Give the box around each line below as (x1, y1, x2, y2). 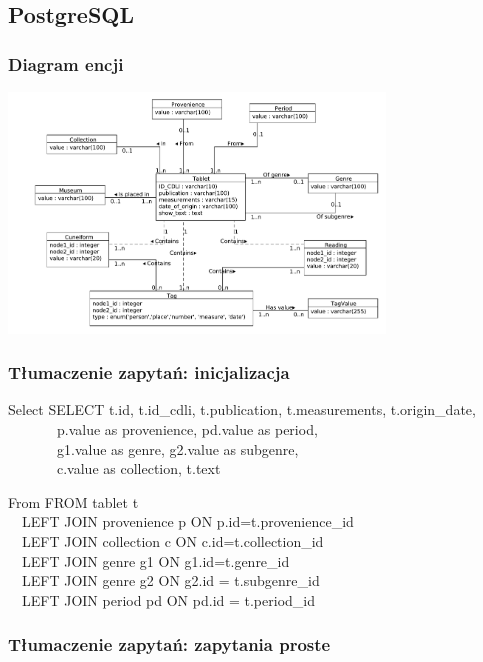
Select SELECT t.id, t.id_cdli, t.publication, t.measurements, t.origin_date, (8, 399, 476, 420)
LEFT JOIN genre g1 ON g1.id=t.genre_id (21, 550, 290, 571)
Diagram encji (8, 51, 124, 76)
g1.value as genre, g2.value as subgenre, (56, 438, 299, 459)
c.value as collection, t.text (56, 458, 221, 479)
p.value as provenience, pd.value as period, (56, 419, 318, 440)
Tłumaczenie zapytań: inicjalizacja (8, 360, 290, 385)
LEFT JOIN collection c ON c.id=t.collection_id (21, 530, 324, 551)
